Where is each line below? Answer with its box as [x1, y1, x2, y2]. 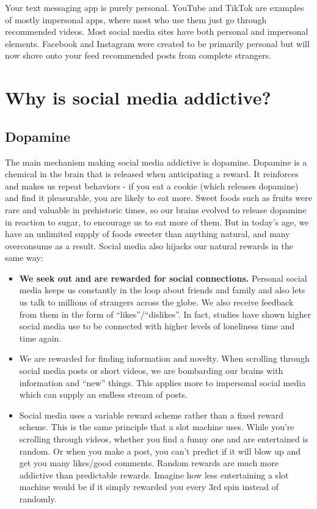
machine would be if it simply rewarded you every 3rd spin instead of [19, 480, 279, 493]
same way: [5, 251, 43, 264]
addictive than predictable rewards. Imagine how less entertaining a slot [19, 468, 289, 481]
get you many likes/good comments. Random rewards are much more [19, 456, 279, 469]
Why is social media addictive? [5, 85, 271, 110]
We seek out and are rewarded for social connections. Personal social [19, 271, 307, 284]
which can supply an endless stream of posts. [19, 388, 188, 401]
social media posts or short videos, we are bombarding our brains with [19, 364, 283, 377]
